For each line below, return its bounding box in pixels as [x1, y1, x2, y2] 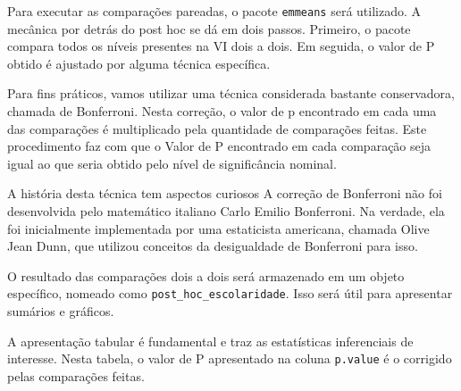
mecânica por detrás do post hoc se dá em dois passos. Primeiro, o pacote [7, 19, 411, 37]
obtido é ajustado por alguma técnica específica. [7, 54, 271, 72]
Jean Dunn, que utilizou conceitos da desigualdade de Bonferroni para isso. [7, 237, 418, 255]
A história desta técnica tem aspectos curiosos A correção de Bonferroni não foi [7, 184, 442, 203]
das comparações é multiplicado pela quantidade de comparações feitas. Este [7, 119, 427, 137]
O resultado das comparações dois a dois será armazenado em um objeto [7, 266, 405, 285]
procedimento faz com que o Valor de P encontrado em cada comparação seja [7, 137, 432, 155]
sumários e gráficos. [7, 302, 114, 320]
